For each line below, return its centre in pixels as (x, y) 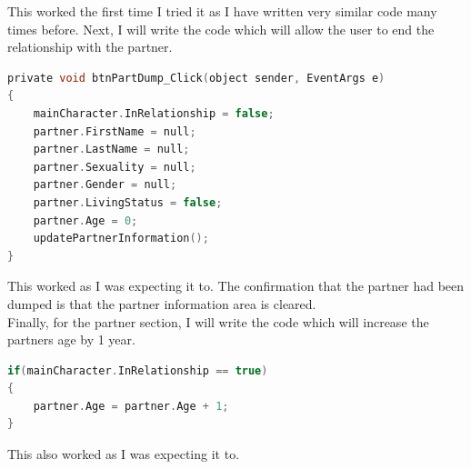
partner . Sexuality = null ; (115, 167)
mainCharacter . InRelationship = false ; (154, 113)
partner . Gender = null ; (105, 185)
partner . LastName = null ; (111, 150)
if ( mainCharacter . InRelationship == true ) (138, 370)
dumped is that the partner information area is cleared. (162, 303)
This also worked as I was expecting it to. (124, 454)
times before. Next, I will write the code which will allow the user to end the (221, 29)
